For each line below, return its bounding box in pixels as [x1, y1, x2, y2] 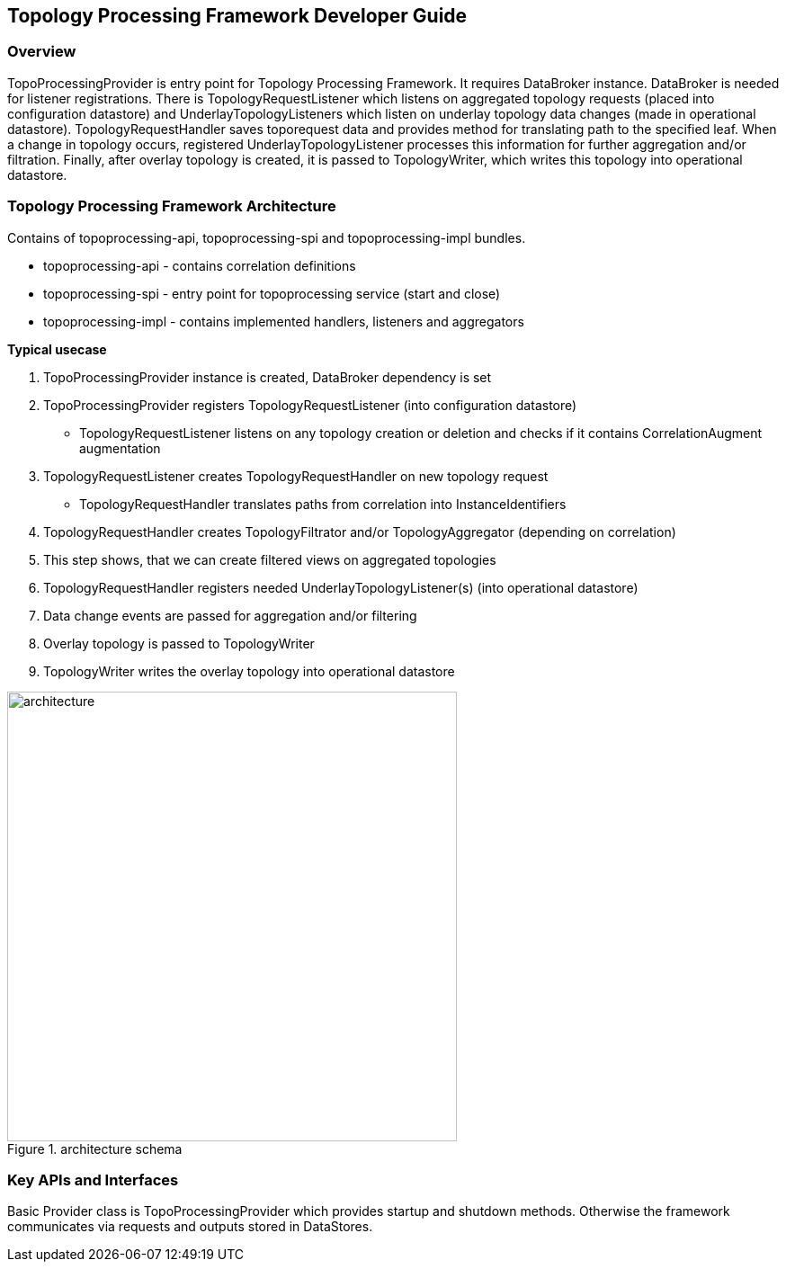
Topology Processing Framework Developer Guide [7, 4, 468, 27]
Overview [7, 42, 76, 61]
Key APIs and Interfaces [7, 1170, 179, 1189]
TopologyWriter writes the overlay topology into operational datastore [43, 663, 455, 679]
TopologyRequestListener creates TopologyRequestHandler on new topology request [43, 468, 549, 484]
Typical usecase [7, 341, 107, 357]
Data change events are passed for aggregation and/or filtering [43, 607, 417, 623]
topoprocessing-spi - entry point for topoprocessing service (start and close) [43, 285, 501, 301]
